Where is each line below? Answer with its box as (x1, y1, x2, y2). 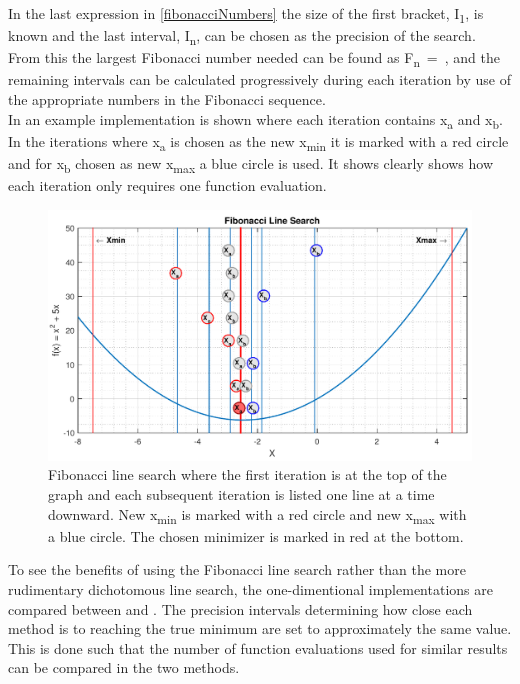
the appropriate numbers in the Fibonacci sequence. (8, 88, 326, 109)
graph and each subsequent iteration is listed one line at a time (48, 484, 435, 505)
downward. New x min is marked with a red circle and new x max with (48, 503, 467, 527)
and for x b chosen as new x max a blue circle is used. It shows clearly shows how (8, 152, 494, 176)
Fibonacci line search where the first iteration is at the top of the (48, 464, 447, 485)
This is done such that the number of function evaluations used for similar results (8, 637, 508, 658)
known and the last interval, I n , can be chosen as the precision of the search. (8, 25, 476, 48)
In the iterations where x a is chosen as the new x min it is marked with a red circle (8, 130, 509, 154)
